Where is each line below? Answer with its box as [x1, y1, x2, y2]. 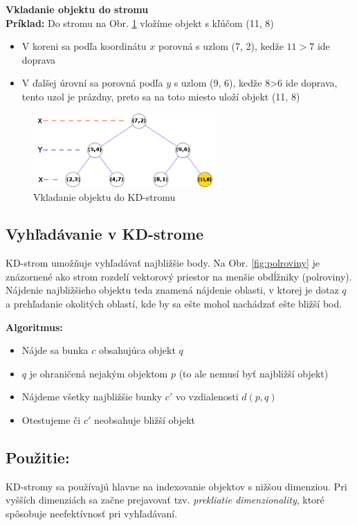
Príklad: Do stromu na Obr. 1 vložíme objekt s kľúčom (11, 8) [6, 15, 274, 30]
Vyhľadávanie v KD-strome [6, 223, 204, 244]
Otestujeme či [21, 413, 81, 427]
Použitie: [6, 447, 70, 468]
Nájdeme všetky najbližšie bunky [21, 389, 163, 404]
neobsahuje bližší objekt [94, 413, 196, 427]
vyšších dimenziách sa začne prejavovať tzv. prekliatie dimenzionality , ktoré [6, 492, 324, 507]
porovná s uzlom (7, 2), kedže [158, 39, 284, 53]
